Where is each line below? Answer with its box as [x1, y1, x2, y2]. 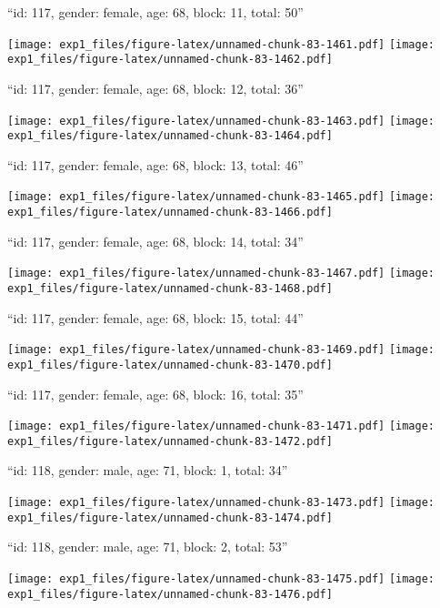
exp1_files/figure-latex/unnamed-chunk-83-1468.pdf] [7, 281, 333, 295]
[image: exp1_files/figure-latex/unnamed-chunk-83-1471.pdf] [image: [7, 420, 435, 433]
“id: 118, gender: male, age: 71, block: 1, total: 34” [7, 461, 288, 480]
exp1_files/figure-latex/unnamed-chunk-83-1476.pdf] [7, 587, 333, 601]
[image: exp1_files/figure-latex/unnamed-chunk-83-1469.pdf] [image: [7, 343, 435, 357]
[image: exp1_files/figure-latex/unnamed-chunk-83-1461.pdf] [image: [7, 37, 435, 51]
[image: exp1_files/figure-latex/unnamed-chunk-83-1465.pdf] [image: [7, 190, 435, 204]
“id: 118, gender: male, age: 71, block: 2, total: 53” [7, 537, 288, 556]
